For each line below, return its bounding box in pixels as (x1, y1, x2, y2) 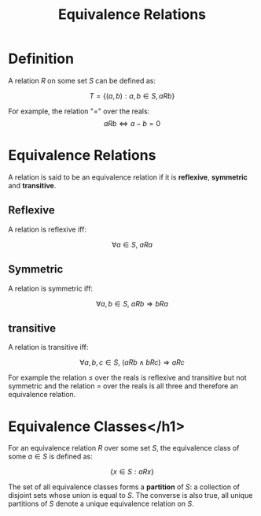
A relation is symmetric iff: (8, 284, 93, 293)
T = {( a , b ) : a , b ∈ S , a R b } (89, 91, 175, 100)
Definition (8, 50, 75, 68)
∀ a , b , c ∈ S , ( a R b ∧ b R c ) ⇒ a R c (79, 358, 185, 367)
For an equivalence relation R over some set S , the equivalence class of (8, 444, 240, 453)
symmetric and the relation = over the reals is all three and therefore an (8, 381, 238, 391)
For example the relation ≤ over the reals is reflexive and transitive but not (8, 373, 247, 383)
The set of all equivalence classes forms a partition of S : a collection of (8, 482, 241, 492)
